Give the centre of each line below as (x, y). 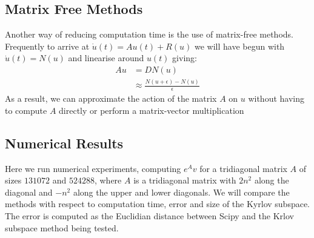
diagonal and (29, 192)
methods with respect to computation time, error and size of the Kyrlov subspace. (158, 204)
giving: (185, 58)
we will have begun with (239, 46)
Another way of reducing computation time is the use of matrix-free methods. (149, 34)
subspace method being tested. (62, 227)
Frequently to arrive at (47, 46)
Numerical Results (64, 143)
